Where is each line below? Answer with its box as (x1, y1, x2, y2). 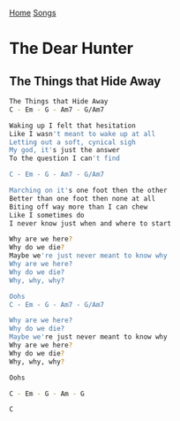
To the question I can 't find (9, 154, 121, 163)
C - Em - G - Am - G (9, 389, 86, 398)
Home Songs (9, 8, 56, 18)
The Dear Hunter (9, 39, 134, 58)
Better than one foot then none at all (9, 194, 156, 203)
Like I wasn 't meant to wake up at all (9, 129, 156, 138)
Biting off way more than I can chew (9, 203, 148, 211)
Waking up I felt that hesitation (9, 121, 137, 130)
